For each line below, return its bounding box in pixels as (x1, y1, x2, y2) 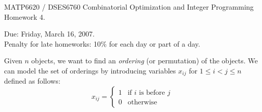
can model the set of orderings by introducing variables (4, 65, 176, 76)
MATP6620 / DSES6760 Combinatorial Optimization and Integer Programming (4, 2, 254, 12)
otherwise (127, 99, 157, 106)
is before (139, 89, 165, 96)
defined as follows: (4, 76, 61, 86)
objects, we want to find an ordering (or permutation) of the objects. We (31, 55, 258, 66)
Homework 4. (4, 11, 45, 22)
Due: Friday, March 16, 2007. (4, 28, 95, 39)
